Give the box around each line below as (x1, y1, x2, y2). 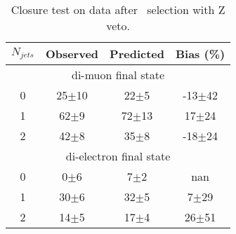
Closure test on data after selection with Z (11, 1, 225, 18)
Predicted (110, 46, 164, 62)
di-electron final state (65, 148, 171, 164)
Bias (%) (175, 46, 225, 62)
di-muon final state (72, 67, 165, 83)
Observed (45, 46, 99, 62)
